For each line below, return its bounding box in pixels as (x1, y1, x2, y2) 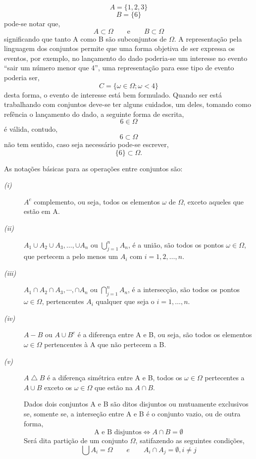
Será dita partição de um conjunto (24, 435, 128, 446)
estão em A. (24, 206, 60, 216)
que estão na (94, 382, 133, 392)
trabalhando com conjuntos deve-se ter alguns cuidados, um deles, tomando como (4, 99, 251, 109)
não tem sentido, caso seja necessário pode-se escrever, (4, 139, 169, 149)
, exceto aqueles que (183, 196, 244, 206)
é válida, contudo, (4, 124, 58, 134)
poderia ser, (4, 72, 40, 82)
